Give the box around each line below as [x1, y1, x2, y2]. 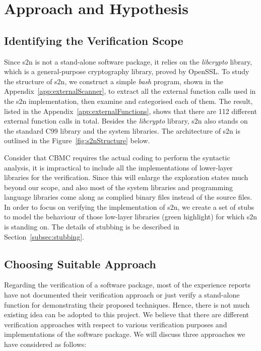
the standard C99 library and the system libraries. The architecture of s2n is [4, 125, 240, 136]
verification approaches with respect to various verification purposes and [4, 319, 227, 329]
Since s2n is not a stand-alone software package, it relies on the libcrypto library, [4, 56, 252, 67]
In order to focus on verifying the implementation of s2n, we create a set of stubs [4, 201, 254, 212]
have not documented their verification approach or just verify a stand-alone [4, 289, 240, 300]
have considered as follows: [4, 339, 87, 349]
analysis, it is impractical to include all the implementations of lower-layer [4, 162, 233, 172]
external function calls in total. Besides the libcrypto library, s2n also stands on [4, 115, 248, 126]
